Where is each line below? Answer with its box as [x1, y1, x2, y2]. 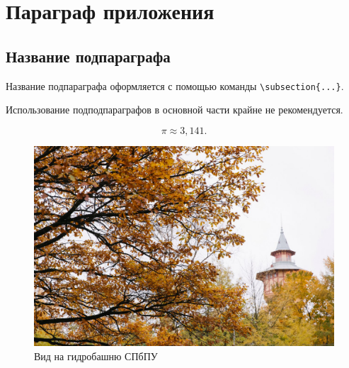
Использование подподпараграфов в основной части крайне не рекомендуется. [6, 102, 343, 117]
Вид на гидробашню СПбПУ [34, 348, 158, 363]
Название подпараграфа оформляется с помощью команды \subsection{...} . [6, 78, 344, 93]
